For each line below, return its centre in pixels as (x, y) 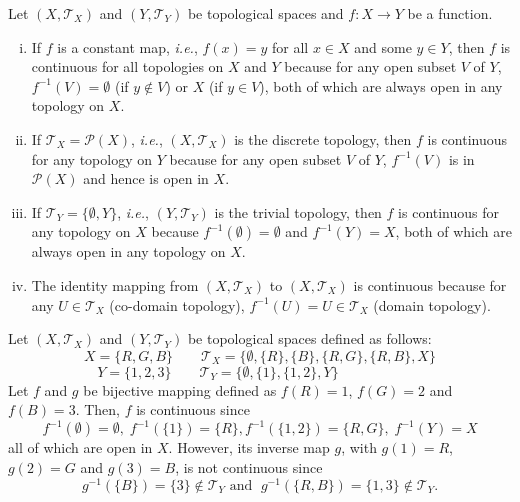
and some (383, 46)
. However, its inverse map (249, 447)
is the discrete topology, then (323, 138)
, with (359, 447)
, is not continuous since (249, 467)
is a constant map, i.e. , (127, 46)
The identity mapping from (115, 284)
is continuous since (193, 409)
